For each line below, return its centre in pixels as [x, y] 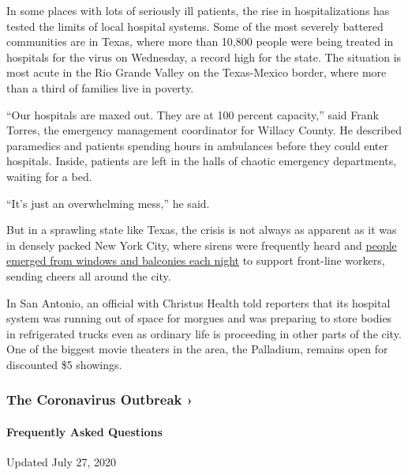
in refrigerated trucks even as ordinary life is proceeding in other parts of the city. [204, 333]
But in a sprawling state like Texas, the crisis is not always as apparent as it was [202, 230]
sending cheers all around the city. [89, 275]
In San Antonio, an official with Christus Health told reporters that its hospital [198, 302]
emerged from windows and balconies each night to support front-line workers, [196, 260]
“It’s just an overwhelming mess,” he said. [108, 203]
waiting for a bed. [49, 176]
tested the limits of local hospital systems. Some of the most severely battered [195, 26]
